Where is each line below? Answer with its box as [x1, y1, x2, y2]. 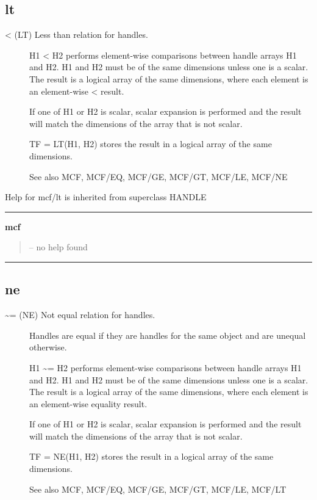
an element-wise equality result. [29, 397, 148, 410]
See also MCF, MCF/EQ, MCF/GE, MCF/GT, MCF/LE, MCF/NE [29, 170, 288, 183]
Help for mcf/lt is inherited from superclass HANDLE [5, 190, 207, 203]
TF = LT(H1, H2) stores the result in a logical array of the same [29, 137, 272, 150]
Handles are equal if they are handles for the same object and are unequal [29, 328, 306, 341]
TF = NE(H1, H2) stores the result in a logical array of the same [29, 450, 274, 463]
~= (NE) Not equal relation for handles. [5, 308, 155, 321]
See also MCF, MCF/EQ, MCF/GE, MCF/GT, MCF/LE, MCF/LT [29, 482, 287, 495]
